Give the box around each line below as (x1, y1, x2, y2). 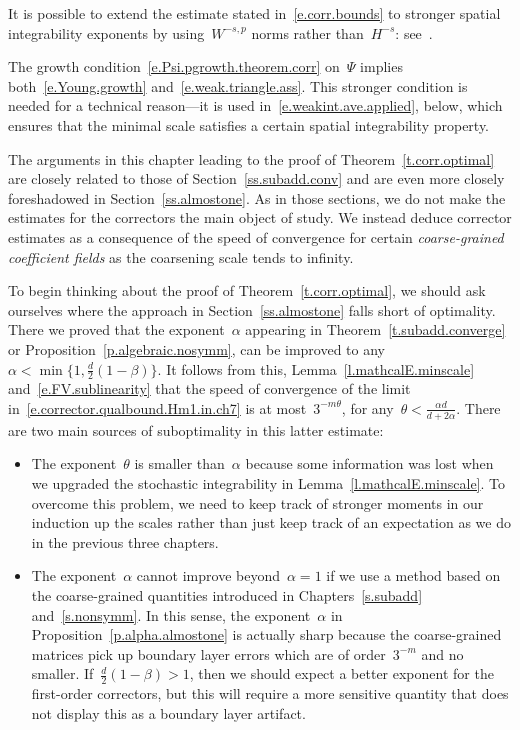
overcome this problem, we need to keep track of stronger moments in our (31, 492, 484, 513)
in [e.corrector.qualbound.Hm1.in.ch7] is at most (8, 397, 307, 418)
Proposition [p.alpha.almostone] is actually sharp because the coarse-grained (31, 624, 502, 645)
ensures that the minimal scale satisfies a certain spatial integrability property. (8, 114, 490, 135)
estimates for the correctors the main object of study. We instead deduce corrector (8, 207, 512, 228)
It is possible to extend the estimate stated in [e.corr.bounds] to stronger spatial (8, 3, 501, 23)
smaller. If (31, 663, 94, 684)
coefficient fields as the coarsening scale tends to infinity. (8, 246, 354, 267)
